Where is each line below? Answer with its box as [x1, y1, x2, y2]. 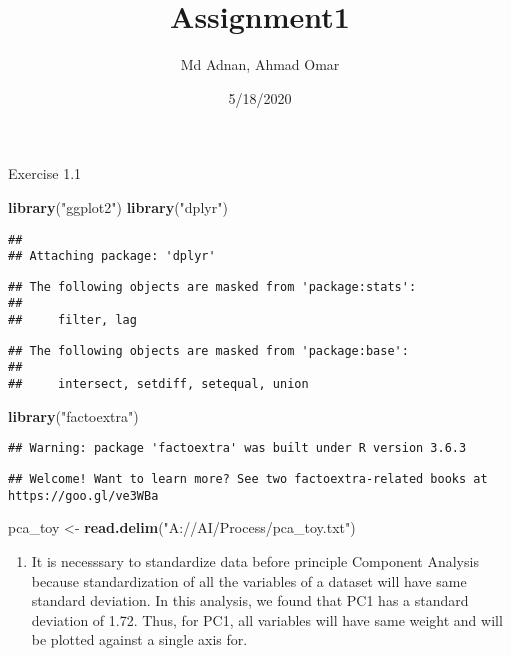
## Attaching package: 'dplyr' [8, 249, 216, 264]
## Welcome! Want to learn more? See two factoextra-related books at [8, 472, 488, 486]
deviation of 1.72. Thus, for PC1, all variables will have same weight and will [31, 609, 503, 630]
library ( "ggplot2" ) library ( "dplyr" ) [8, 196, 228, 217]
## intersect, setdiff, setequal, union [8, 377, 309, 392]
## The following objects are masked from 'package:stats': [8, 279, 417, 294]
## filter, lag [8, 313, 137, 328]
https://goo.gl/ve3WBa [8, 488, 159, 503]
